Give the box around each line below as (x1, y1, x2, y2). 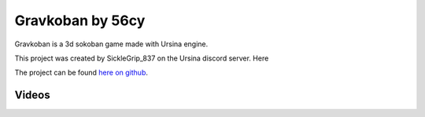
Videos (14, 89, 50, 102)
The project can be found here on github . (14, 68, 149, 78)
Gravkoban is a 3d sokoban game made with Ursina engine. (14, 39, 209, 49)
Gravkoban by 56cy (14, 12, 146, 29)
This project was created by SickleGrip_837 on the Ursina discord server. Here (14, 53, 269, 63)
